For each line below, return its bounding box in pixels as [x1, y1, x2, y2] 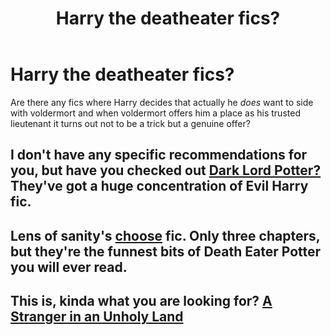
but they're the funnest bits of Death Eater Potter [10, 243, 322, 260]
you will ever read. [10, 258, 128, 276]
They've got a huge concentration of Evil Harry [10, 178, 309, 195]
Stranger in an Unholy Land [10, 308, 184, 326]
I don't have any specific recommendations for [10, 147, 308, 164]
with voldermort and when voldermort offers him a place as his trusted [10, 107, 301, 119]
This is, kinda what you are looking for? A [10, 293, 273, 310]
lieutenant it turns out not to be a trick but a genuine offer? [10, 117, 251, 129]
